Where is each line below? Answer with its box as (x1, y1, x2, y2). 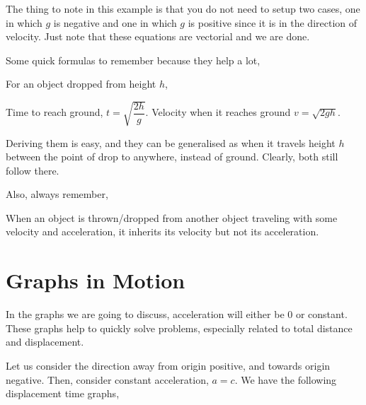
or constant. (295, 307, 348, 322)
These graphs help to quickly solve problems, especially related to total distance (6, 320, 353, 335)
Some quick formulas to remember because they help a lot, (6, 52, 261, 67)
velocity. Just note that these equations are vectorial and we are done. (6, 29, 310, 44)
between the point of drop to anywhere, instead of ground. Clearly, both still (6, 149, 338, 164)
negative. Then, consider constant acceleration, (6, 372, 209, 387)
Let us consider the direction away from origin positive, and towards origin (6, 358, 331, 372)
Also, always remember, (6, 187, 108, 201)
